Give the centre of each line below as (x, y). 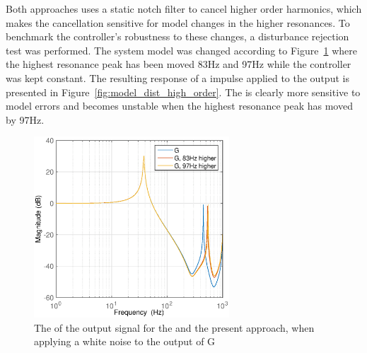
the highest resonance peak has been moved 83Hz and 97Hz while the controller (179, 64)
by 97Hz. (25, 119)
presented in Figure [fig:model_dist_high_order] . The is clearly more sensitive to (183, 92)
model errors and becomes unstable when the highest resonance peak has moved (179, 106)
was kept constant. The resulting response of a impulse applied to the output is (177, 77)
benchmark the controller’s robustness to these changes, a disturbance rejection (177, 36)
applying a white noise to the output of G (125, 341)
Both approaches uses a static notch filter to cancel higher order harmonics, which (184, 8)
